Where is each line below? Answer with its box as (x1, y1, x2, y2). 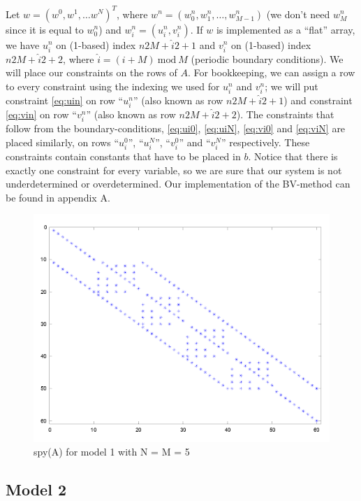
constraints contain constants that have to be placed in (6, 149, 241, 164)
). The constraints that (236, 107, 334, 122)
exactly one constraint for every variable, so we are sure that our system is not (6, 162, 342, 177)
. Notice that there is (248, 149, 338, 164)
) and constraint (283, 93, 353, 107)
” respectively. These (221, 134, 310, 149)
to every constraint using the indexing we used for (6, 78, 220, 93)
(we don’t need (266, 6, 330, 21)
